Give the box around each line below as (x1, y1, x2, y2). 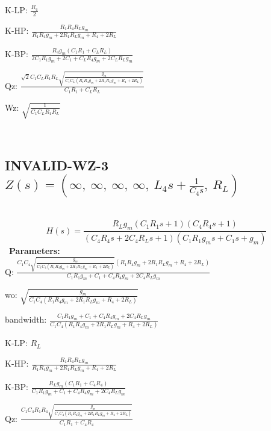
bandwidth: (5, 313, 47, 325)
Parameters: (9, 244, 60, 257)
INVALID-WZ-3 (5, 156, 108, 175)
